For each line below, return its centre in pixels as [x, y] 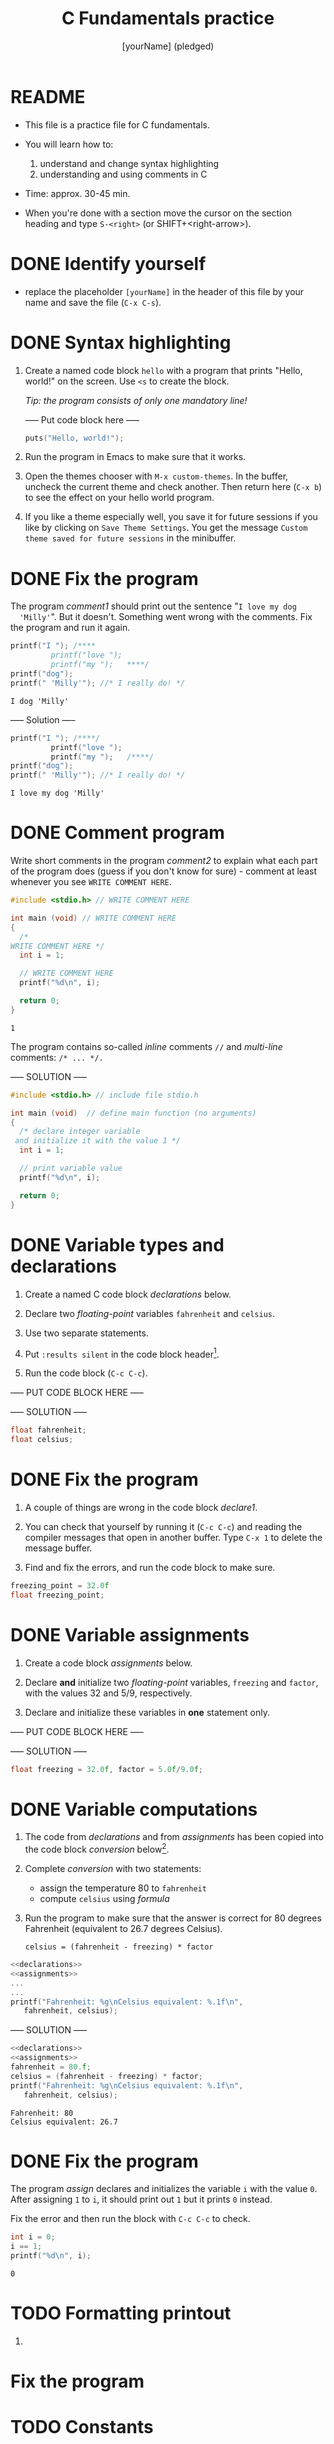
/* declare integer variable [80, 1132]
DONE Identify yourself [108, 263]
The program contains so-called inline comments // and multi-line [146, 1046]
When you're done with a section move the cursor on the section [158, 213]
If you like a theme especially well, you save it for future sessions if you [171, 517]
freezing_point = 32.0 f [60, 1585]
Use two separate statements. [86, 1333]
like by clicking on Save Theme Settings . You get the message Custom [166, 528]
